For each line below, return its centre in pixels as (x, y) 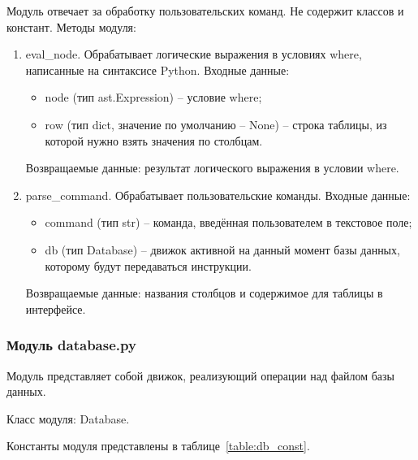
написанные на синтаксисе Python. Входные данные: (157, 69)
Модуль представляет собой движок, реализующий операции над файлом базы (201, 375)
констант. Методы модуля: (71, 26)
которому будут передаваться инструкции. (148, 265)
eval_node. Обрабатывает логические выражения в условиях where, (194, 54)
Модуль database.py (71, 345)
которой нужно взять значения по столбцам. (154, 140)
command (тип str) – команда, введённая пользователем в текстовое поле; (228, 222)
